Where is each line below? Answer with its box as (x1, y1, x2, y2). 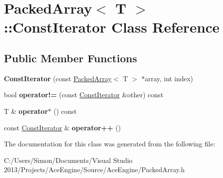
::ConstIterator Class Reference (4, 17, 220, 37)
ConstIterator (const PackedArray (4, 73, 112, 83)
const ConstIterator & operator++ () (4, 122, 121, 132)
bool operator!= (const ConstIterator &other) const (4, 89, 164, 100)
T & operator (4, 106, 48, 116)
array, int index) (145, 73, 193, 83)
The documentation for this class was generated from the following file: (4, 139, 215, 149)
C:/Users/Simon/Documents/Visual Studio (4, 155, 133, 165)
